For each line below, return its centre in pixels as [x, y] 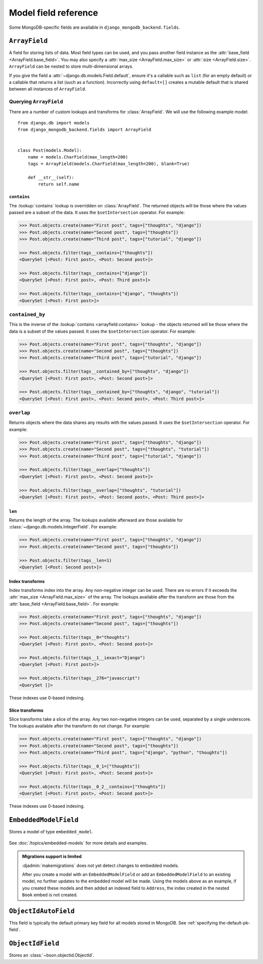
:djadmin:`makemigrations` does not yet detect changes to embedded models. [101, 865]
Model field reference [54, 13]
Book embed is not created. [50, 895]
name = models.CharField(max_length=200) [78, 157]
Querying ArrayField [36, 101]
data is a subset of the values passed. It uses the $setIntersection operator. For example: [103, 331]
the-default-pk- [235, 923]
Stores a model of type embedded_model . [51, 832]
